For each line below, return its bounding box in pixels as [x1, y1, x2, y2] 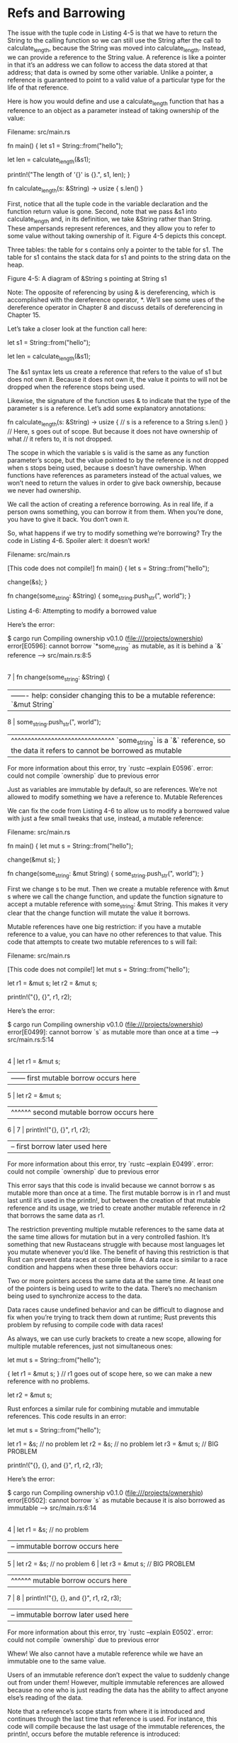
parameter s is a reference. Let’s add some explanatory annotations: [7, 404, 207, 412]
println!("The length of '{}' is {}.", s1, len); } [7, 171, 130, 179]
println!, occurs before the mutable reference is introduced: [7, 1729, 181, 1739]
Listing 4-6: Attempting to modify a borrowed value [7, 606, 157, 616]
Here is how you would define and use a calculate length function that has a [7, 97, 225, 107]
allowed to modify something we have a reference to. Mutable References [7, 793, 223, 801]
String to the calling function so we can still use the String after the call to [7, 36, 222, 44]
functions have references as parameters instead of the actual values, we [7, 471, 222, 479]
